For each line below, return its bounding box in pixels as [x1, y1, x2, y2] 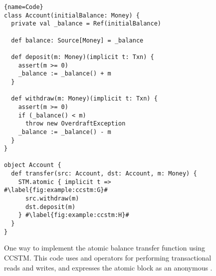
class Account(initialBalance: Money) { [4, 11, 140, 19]
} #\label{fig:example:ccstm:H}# [18, 211, 129, 219]
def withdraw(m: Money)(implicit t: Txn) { [11, 95, 158, 102]
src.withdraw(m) [25, 195, 79, 202]
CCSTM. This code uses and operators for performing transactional [4, 252, 212, 262]
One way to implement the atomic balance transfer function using [4, 242, 206, 253]
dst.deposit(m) [25, 203, 76, 210]
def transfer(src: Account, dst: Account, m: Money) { [11, 170, 197, 177]
